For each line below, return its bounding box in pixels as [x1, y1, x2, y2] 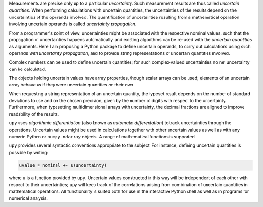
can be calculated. [9, 66, 46, 72]
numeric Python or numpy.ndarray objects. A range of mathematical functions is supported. [9, 134, 196, 139]
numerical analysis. [9, 195, 48, 201]
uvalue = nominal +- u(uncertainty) [19, 162, 107, 168]
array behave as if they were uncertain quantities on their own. [9, 82, 135, 87]
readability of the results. [9, 111, 59, 117]
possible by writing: [9, 149, 49, 155]
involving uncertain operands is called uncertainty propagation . [9, 21, 137, 27]
